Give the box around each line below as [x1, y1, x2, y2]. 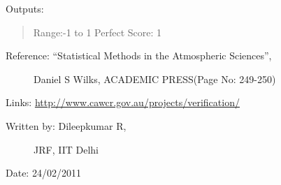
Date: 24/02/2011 [6, 165, 81, 180]
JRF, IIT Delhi [34, 142, 99, 156]
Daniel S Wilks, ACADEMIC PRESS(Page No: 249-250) [34, 71, 276, 86]
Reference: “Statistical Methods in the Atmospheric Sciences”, [6, 48, 272, 63]
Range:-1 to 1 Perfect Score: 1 [33, 24, 162, 39]
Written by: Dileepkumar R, [6, 118, 127, 133]
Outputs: [6, 1, 44, 15]
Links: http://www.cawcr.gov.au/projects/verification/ [6, 95, 240, 110]
